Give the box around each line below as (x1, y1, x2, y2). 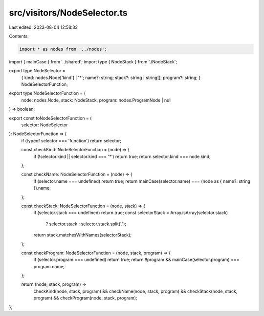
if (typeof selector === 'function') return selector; (21, 138, 122, 143)
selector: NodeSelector (21, 122, 68, 128)
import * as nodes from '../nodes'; (19, 46, 108, 52)
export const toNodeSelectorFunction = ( (9, 115, 92, 121)
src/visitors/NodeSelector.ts (9, 7, 128, 18)
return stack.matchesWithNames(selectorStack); (33, 232, 132, 238)
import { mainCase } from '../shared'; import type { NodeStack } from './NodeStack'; (9, 59, 177, 64)
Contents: (9, 33, 29, 39)
